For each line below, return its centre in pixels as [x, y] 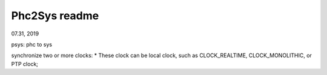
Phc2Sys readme [55, 16]
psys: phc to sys [32, 44]
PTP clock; [25, 64]
